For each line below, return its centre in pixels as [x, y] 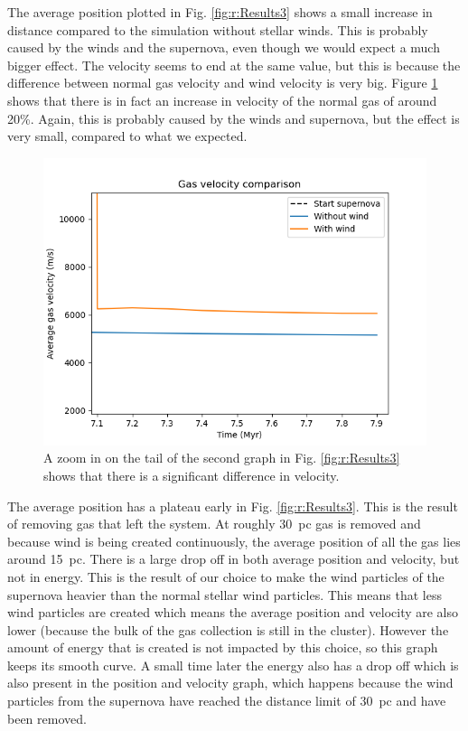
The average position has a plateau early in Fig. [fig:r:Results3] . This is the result [233, 506]
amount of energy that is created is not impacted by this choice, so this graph [223, 647]
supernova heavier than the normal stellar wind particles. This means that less [225, 594]
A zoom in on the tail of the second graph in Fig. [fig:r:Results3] [222, 458]
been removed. [47, 718]
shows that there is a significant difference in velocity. [192, 475]
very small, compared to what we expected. [127, 136]
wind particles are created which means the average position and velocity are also [233, 612]
